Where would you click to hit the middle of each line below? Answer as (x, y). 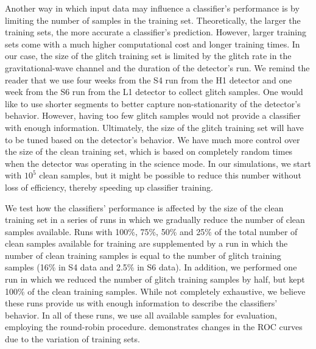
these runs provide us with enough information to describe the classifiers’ (141, 303)
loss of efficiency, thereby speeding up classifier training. (109, 187)
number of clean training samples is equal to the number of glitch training (143, 255)
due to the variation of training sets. (72, 339)
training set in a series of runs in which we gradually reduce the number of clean (155, 220)
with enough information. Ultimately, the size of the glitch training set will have (154, 127)
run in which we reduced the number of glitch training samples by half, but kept (155, 279)
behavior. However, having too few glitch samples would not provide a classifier (153, 115)
